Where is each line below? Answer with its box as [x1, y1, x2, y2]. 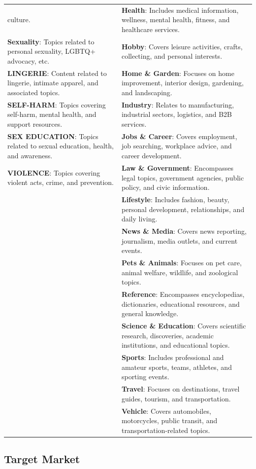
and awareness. [7, 150, 53, 161]
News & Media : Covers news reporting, [121, 225, 247, 236]
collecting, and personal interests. [121, 51, 223, 61]
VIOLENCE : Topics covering [7, 167, 100, 178]
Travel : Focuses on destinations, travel [121, 384, 240, 394]
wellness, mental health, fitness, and [121, 14, 230, 25]
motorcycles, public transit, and [121, 415, 218, 426]
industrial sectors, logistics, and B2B [121, 109, 232, 119]
